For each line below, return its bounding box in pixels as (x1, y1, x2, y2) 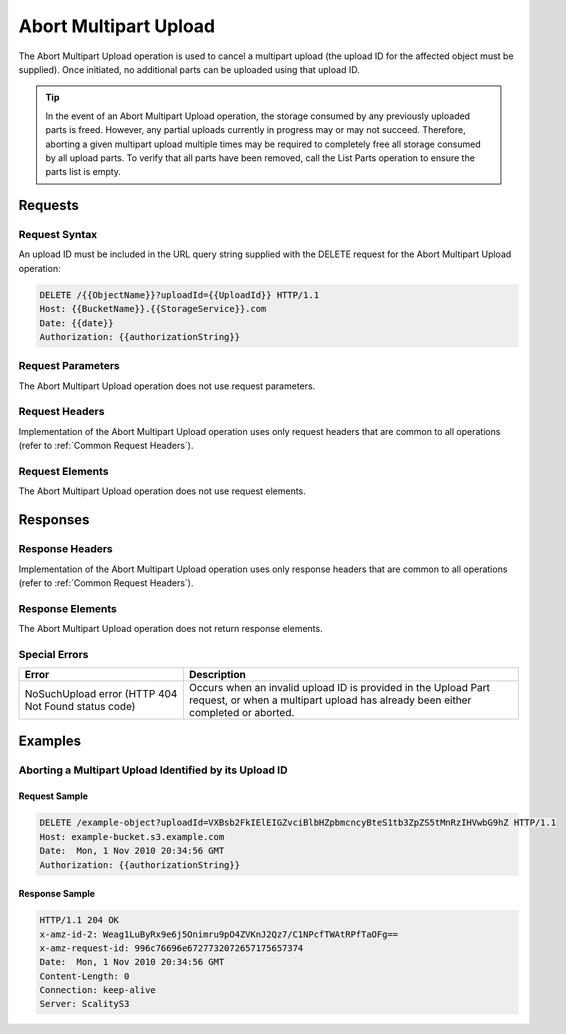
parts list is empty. (45, 166, 122, 178)
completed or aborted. (188, 706, 295, 720)
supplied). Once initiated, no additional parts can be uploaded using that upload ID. (18, 63, 360, 75)
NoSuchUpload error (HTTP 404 (24, 687, 178, 701)
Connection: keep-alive (39, 985, 157, 996)
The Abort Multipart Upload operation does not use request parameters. (18, 380, 316, 392)
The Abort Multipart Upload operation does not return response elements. (18, 623, 324, 635)
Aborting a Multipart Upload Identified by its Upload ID (18, 763, 289, 777)
